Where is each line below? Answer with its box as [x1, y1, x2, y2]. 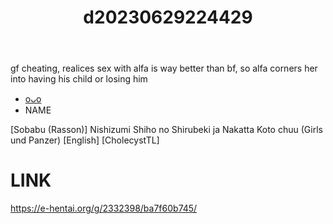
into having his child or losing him [10, 73, 148, 85]
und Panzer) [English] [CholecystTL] [10, 134, 160, 146]
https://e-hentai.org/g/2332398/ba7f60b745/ [10, 202, 198, 215]
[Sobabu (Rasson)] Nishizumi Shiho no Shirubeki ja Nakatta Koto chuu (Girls [10, 124, 323, 136]
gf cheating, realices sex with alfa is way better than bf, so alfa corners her [10, 62, 318, 75]
